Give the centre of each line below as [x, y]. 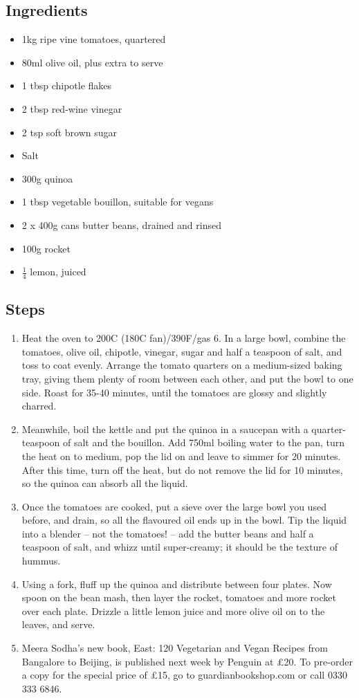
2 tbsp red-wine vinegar [72, 108]
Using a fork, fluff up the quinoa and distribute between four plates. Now [177, 584]
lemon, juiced [58, 272]
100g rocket [46, 248]
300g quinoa [47, 178]
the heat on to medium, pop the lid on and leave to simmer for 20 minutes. [181, 456]
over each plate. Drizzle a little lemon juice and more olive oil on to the [173, 610]
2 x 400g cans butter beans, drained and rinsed [121, 224]
